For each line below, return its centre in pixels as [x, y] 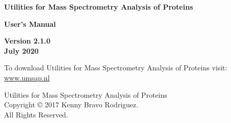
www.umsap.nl [27, 77]
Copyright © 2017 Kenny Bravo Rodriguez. [71, 105]
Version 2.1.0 [27, 41]
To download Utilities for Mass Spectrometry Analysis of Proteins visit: [116, 68]
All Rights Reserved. [36, 114]
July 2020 [21, 50]
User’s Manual [30, 24]
